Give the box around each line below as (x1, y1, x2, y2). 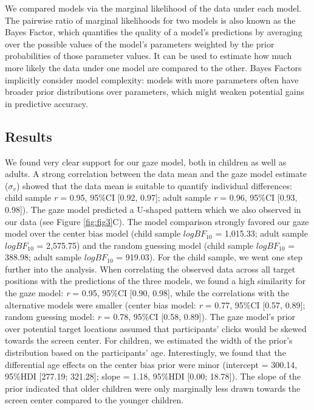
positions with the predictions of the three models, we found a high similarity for (5, 274, 306, 287)
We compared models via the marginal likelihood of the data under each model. (5, 2, 302, 14)
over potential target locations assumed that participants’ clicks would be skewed (5, 322, 307, 335)
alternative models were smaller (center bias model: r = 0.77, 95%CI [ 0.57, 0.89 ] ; (5, 298, 305, 311)
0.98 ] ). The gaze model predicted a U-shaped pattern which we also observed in (5, 203, 301, 215)
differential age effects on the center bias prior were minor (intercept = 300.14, (5, 358, 298, 370)
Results (5, 127, 52, 145)
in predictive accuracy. (5, 97, 88, 109)
